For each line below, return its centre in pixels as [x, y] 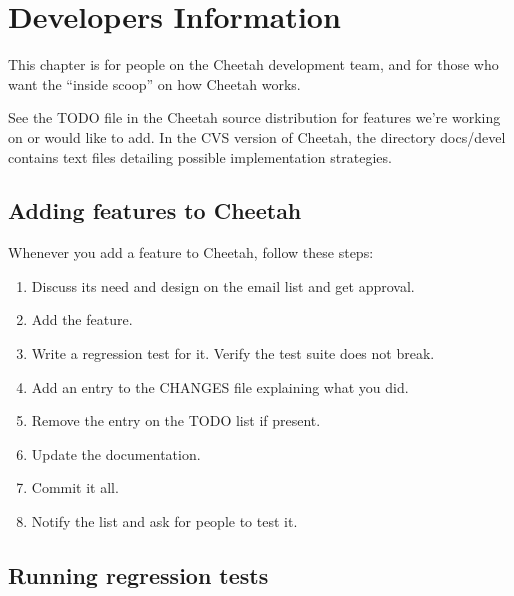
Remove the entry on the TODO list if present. [176, 420]
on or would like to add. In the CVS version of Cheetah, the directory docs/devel [257, 136]
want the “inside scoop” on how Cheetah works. [154, 83]
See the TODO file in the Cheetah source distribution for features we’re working [254, 117]
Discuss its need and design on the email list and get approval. [223, 285]
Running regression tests [138, 575]
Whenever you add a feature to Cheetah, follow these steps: [191, 252]
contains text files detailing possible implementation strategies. [200, 156]
